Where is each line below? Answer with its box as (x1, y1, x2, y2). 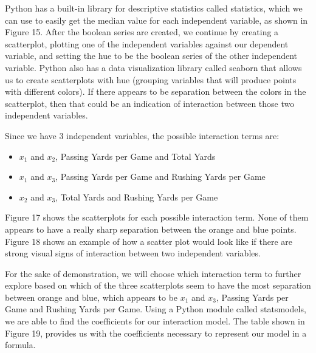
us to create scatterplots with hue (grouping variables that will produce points (5, 73, 297, 86)
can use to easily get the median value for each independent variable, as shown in (5, 13, 308, 26)
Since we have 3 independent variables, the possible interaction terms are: (5, 129, 280, 142)
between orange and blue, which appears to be (5, 290, 178, 303)
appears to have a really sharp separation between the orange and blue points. (5, 222, 297, 235)
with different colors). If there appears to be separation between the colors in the (5, 85, 306, 98)
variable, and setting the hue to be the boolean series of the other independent (5, 49, 298, 62)
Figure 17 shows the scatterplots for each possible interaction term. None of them (5, 211, 309, 224)
